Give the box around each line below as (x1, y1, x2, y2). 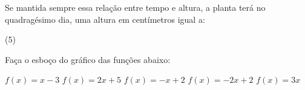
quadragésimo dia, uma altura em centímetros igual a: (5, 13, 205, 25)
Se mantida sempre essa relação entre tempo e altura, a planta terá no (5, 1, 266, 13)
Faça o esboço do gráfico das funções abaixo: (5, 53, 171, 65)
